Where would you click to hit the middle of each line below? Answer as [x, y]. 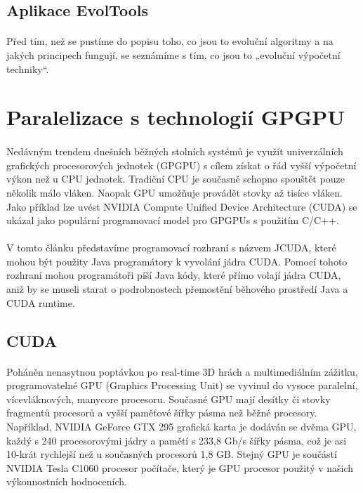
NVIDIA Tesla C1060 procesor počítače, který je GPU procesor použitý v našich [180, 467]
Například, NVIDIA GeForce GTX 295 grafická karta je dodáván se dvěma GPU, [181, 426]
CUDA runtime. [41, 302]
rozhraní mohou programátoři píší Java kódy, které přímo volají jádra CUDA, [174, 275]
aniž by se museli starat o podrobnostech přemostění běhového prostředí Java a [177, 289]
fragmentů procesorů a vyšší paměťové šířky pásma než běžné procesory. [162, 413]
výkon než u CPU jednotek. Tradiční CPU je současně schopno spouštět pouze [176, 179]
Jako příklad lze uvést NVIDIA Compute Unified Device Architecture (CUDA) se [182, 206]
